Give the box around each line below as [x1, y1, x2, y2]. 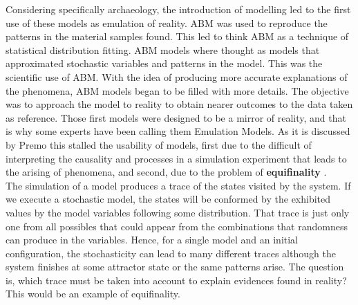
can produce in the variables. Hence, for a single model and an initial [6, 232, 299, 247]
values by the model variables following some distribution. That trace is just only [6, 205, 350, 219]
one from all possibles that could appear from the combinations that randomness [6, 219, 348, 233]
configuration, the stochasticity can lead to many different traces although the [6, 246, 336, 260]
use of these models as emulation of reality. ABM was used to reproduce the [6, 15, 328, 30]
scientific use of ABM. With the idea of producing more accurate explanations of [6, 69, 348, 84]
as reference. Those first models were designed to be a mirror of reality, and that [6, 110, 346, 124]
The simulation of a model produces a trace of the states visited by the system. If [6, 178, 351, 192]
